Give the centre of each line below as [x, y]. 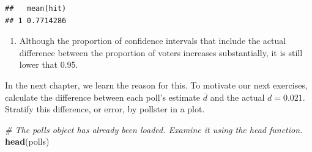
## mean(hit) [36, 9]
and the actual [237, 97]
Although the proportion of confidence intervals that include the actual [153, 41]
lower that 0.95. [49, 64]
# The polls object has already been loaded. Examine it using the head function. [154, 129]
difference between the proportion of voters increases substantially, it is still [161, 52]
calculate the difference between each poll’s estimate [103, 97]
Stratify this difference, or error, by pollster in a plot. [105, 109]
